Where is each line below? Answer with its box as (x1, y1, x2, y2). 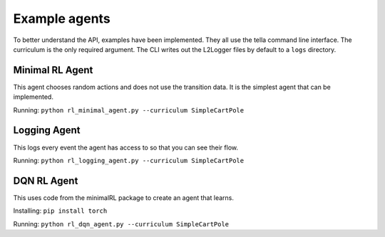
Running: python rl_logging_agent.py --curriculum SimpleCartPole (13, 156, 245, 164)
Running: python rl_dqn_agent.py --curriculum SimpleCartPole (13, 219, 230, 228)
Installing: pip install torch (13, 206, 108, 215)
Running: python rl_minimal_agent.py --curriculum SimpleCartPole (13, 105, 245, 114)
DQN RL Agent (13, 174, 78, 186)
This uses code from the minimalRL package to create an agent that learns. (13, 193, 235, 202)
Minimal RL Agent (13, 64, 93, 76)
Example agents (13, 11, 111, 26)
